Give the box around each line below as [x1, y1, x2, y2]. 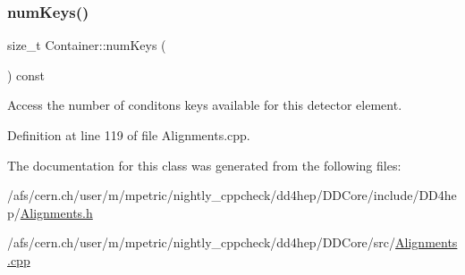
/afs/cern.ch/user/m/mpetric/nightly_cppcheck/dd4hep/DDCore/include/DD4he [7, 186, 457, 204]
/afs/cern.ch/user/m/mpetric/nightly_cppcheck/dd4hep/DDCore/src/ [7, 233, 396, 252]
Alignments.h [20, 203, 93, 221]
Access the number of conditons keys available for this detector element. [7, 96, 402, 114]
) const [7, 65, 46, 84]
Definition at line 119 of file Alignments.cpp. [7, 126, 250, 144]
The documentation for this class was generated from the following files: [7, 155, 402, 174]
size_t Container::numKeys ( [7, 36, 166, 54]
